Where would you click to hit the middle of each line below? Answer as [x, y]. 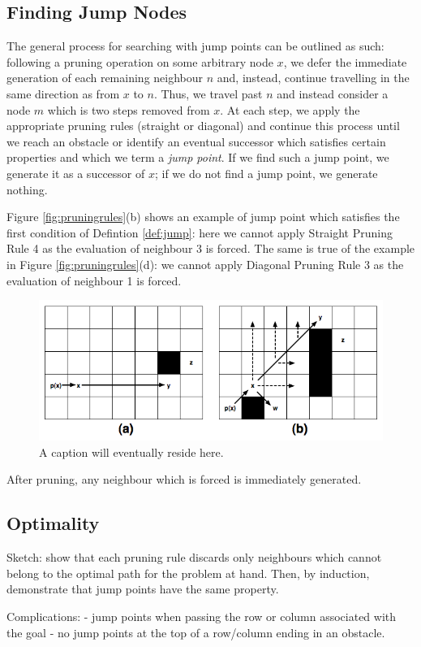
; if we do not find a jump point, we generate [266, 173]
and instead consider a [333, 93]
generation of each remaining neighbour [105, 78]
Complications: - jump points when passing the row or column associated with [202, 616]
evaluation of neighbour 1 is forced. [94, 280]
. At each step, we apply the [290, 109]
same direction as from [63, 93]
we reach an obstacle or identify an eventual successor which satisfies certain [196, 141]
